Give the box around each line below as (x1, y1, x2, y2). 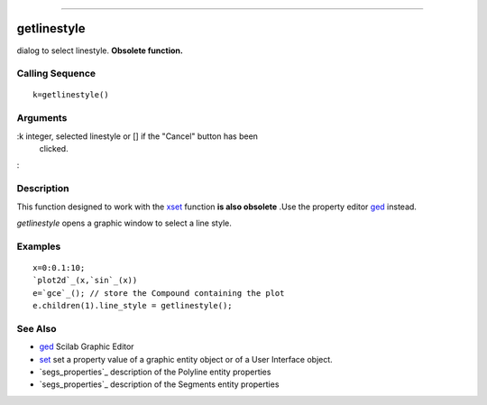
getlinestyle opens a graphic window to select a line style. (16, 217, 232, 228)
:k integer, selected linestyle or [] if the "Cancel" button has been (16, 131, 259, 142)
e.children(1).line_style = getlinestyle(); (32, 300, 234, 311)
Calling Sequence (16, 68, 96, 80)
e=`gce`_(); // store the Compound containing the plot (32, 288, 285, 298)
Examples (16, 240, 61, 253)
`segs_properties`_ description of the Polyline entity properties (39, 366, 271, 377)
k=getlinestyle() (32, 90, 109, 100)
